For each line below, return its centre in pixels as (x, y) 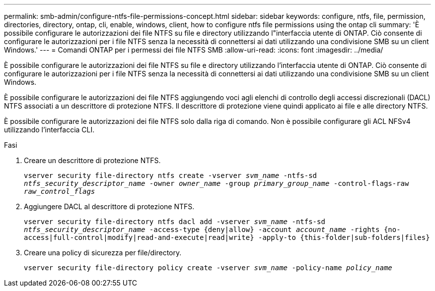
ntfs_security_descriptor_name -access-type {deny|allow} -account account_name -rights (202, 230)
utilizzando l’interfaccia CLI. (49, 130)
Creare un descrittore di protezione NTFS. (92, 160)
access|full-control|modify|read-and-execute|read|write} (139, 237)
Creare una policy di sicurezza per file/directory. (103, 253)
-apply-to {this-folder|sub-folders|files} (344, 237)
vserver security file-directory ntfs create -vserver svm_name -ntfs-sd (171, 175)
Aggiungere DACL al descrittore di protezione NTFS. (109, 206)
